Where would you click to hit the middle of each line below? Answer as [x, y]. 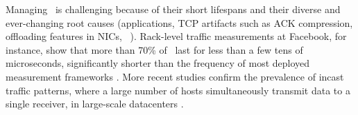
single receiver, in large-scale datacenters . [95, 104]
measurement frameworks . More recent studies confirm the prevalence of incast [175, 76]
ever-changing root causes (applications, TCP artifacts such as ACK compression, [179, 22]
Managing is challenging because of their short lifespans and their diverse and [173, 9]
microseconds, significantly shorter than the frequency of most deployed [158, 63]
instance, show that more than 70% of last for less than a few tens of [154, 49]
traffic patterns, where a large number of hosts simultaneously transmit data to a [178, 90]
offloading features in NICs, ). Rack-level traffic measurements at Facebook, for [176, 36]
